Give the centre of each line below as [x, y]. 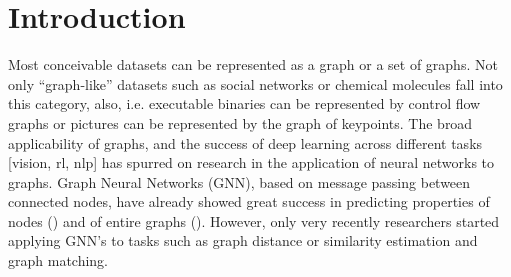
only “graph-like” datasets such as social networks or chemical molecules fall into [255, 83]
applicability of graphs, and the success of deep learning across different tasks [245, 142]
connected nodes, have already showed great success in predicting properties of [249, 201]
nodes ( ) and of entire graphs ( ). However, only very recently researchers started [254, 220]
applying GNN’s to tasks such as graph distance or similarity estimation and [243, 240]
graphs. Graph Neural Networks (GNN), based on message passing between [239, 181]
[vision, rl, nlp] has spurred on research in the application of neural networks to [251, 162]
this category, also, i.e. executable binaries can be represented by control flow [244, 103]
